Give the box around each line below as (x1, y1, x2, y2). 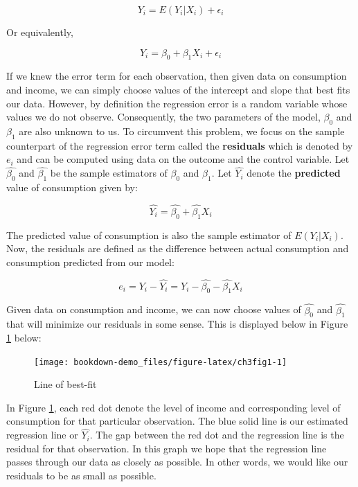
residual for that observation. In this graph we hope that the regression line (6, 441, 327, 455)
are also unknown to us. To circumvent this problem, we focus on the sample (19, 123, 345, 138)
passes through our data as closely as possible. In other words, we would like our (6, 454, 348, 469)
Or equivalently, (6, 25, 73, 39)
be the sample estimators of (50, 166, 168, 180)
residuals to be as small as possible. (6, 468, 156, 483)
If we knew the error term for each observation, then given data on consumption (6, 69, 347, 83)
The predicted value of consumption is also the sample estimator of (6, 227, 292, 242)
